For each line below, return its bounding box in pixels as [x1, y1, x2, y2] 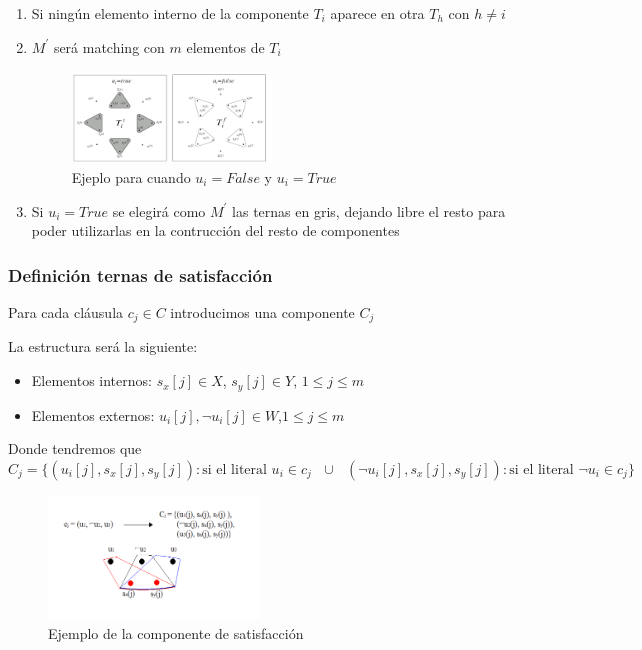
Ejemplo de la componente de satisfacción [48, 622, 304, 643]
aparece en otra [330, 3, 425, 23]
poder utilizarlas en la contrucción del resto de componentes [31, 220, 400, 241]
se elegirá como [112, 200, 206, 221]
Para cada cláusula [8, 302, 124, 322]
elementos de [186, 36, 265, 57]
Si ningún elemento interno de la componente [31, 3, 309, 23]
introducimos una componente [170, 302, 355, 322]
